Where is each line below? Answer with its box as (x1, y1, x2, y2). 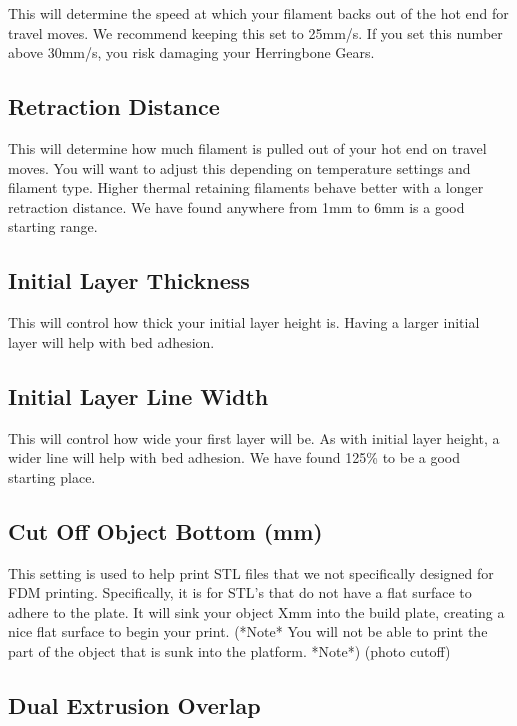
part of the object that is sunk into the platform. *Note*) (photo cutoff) (8, 640, 451, 661)
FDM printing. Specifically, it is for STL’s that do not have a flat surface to (8, 582, 472, 603)
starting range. (8, 216, 98, 237)
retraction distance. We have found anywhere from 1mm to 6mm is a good (8, 196, 465, 217)
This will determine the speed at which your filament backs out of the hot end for (8, 3, 509, 23)
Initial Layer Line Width (8, 380, 269, 411)
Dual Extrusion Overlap (8, 689, 261, 720)
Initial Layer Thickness (8, 265, 250, 296)
